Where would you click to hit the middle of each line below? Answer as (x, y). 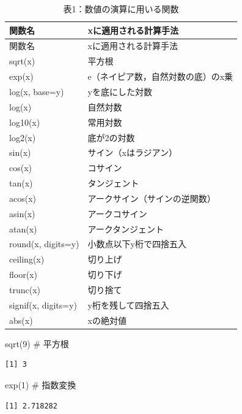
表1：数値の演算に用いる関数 (121, 9)
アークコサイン (117, 213)
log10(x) (25, 122)
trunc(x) (25, 289)
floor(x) (23, 274)
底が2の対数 (111, 137)
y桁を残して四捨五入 (128, 305)
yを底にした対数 (120, 91)
